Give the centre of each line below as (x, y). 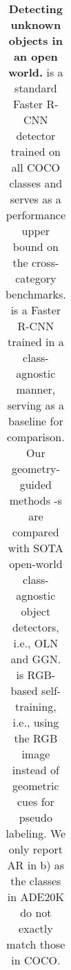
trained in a (35, 342)
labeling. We (36, 833)
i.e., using (36, 722)
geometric (36, 786)
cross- (45, 262)
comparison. (36, 437)
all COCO (35, 167)
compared (36, 532)
